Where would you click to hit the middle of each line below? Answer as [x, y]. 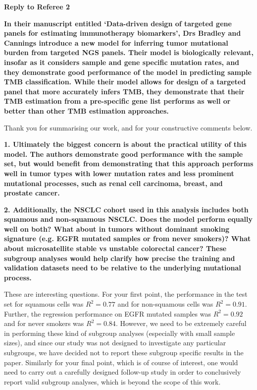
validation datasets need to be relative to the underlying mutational [123, 268]
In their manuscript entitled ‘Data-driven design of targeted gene [118, 23]
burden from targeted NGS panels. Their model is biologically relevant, [129, 52]
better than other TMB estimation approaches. [86, 110]
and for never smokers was [44, 323]
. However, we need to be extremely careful [181, 323]
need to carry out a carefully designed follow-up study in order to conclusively [123, 372]
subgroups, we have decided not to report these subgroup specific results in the [124, 352]
